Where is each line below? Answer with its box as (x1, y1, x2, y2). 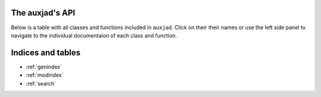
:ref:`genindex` (26, 63, 62, 70)
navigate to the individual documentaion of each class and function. (11, 32, 178, 39)
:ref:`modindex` (26, 71, 64, 79)
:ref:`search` (26, 80, 56, 87)
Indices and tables (11, 48, 81, 58)
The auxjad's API (11, 8, 75, 18)
